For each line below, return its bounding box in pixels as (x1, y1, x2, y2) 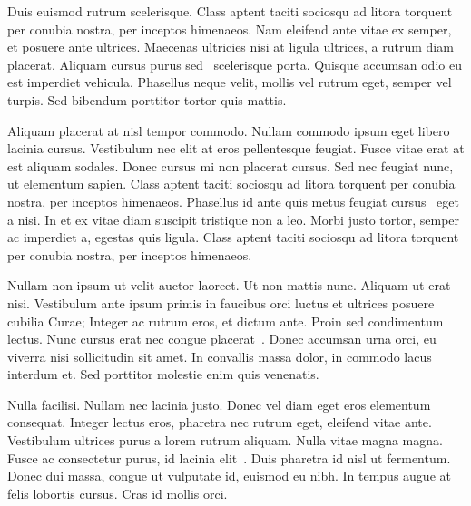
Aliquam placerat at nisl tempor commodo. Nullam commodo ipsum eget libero (7, 121, 450, 140)
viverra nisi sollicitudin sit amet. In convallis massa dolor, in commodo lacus (7, 346, 432, 365)
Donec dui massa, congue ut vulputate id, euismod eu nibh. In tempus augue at (7, 466, 451, 485)
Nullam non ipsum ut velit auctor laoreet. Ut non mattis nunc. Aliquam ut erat (7, 276, 451, 295)
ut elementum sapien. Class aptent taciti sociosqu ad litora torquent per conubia (7, 174, 456, 193)
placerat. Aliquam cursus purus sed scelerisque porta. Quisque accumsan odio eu (7, 54, 462, 73)
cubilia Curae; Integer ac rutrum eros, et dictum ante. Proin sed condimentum (7, 311, 444, 330)
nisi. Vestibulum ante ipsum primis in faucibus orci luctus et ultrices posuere (7, 293, 435, 312)
